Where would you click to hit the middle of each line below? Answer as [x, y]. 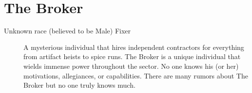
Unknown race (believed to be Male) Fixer [68, 31]
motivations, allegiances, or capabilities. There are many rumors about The [136, 75]
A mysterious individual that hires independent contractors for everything [134, 47]
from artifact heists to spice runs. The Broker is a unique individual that [132, 56]
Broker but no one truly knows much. [79, 85]
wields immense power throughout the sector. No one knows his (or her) [131, 66]
